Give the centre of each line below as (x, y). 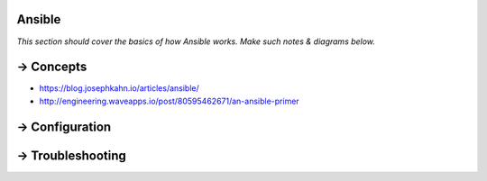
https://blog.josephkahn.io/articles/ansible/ (119, 88)
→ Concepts (52, 67)
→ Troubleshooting (71, 155)
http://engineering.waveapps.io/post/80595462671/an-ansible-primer (169, 101)
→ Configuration (64, 127)
